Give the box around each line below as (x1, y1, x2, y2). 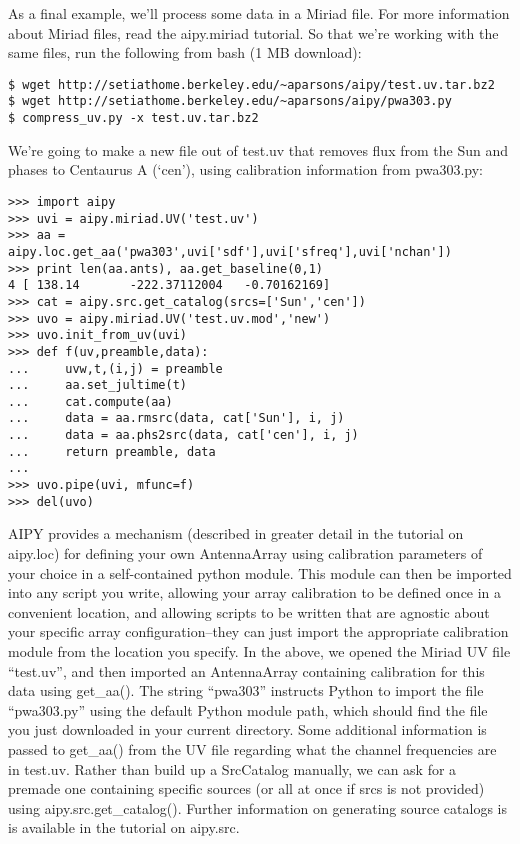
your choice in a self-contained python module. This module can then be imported (8, 562, 512, 583)
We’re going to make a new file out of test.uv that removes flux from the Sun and (8, 139, 508, 160)
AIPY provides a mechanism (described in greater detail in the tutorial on (8, 523, 464, 544)
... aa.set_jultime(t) (8, 378, 187, 393)
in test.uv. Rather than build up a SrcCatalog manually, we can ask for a (8, 758, 457, 779)
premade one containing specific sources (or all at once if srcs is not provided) (8, 778, 485, 799)
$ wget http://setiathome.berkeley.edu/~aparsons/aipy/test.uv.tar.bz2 (8, 77, 495, 92)
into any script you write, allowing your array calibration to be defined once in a (8, 582, 502, 603)
